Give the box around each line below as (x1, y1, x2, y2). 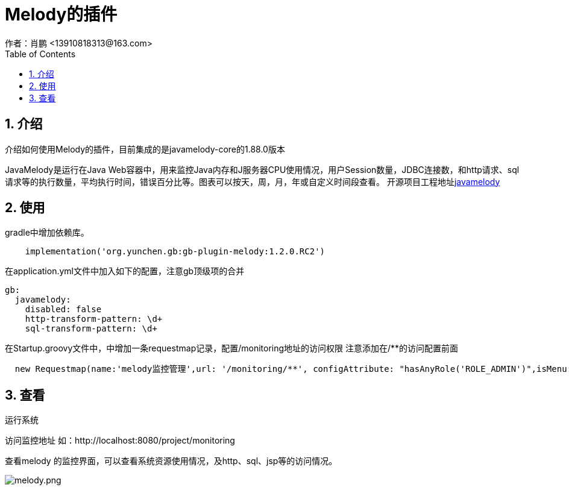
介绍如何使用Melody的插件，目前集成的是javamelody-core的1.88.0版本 (5, 143, 285, 154)
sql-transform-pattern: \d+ (25, 324, 157, 334)
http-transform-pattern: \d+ (25, 314, 163, 324)
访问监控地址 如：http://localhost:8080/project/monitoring (5, 435, 235, 446)
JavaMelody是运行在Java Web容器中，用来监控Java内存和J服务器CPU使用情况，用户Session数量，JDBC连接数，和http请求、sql (5, 164, 520, 175)
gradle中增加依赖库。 (5, 227, 89, 238)
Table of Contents (5, 48, 76, 59)
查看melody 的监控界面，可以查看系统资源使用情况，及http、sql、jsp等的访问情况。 (5, 456, 338, 466)
